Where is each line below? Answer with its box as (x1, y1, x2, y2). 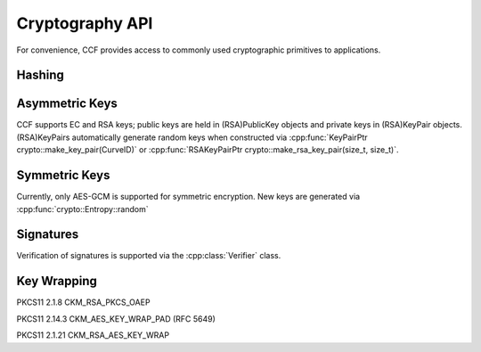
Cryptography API (16, 13, 153, 33)
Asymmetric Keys (16, 96, 118, 111)
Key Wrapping (16, 274, 98, 289)
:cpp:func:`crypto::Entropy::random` (16, 203, 149, 214)
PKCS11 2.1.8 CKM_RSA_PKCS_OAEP (16, 297, 151, 307)
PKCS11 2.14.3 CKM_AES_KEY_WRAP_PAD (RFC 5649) (16, 313, 216, 324)
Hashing (16, 68, 64, 83)
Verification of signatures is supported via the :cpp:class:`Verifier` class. (16, 250, 281, 261)
